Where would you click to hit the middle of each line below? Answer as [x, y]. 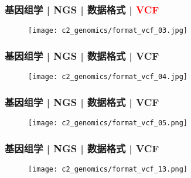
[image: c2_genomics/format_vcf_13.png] [108, 169]
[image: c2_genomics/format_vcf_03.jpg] [108, 31]
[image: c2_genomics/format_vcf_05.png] [108, 123]
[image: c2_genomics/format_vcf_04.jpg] [108, 77]
